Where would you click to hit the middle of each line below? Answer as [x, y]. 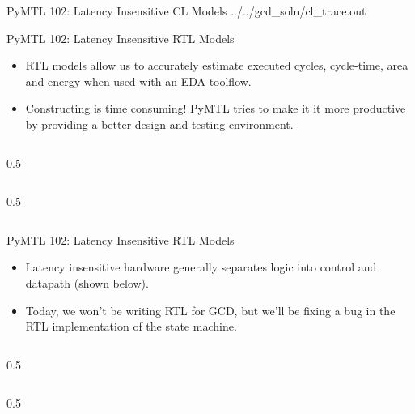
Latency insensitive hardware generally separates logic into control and [201, 267]
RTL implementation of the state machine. [131, 326]
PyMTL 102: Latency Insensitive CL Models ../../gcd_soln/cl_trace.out [186, 11]
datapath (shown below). [87, 282]
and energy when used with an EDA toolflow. [138, 81]
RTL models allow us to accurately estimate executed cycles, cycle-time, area [217, 65]
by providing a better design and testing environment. [159, 124]
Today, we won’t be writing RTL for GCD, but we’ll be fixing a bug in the [210, 310]
